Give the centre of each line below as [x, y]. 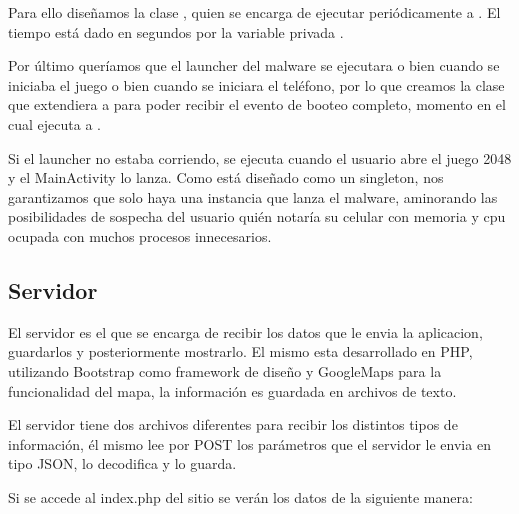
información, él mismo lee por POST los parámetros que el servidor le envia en [249, 443]
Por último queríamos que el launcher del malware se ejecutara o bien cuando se [254, 65]
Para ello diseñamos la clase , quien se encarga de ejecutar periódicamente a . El [254, 12]
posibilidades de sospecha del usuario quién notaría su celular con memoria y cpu [257, 216]
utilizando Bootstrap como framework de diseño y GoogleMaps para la [225, 370]
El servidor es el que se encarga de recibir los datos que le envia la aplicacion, [245, 331]
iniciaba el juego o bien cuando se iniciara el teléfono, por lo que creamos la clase [256, 84]
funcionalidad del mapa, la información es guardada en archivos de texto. [232, 390]
